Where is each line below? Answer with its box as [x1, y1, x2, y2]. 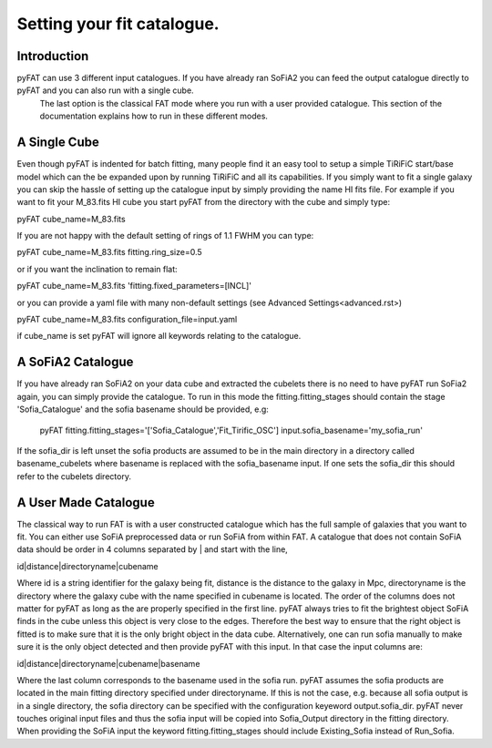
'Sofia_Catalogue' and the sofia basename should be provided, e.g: [16, 404, 269, 415]
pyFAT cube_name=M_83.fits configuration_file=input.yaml [16, 314, 238, 325]
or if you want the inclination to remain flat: [16, 263, 178, 274]
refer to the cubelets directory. [16, 470, 132, 482]
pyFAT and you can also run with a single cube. [16, 85, 195, 96]
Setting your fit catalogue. [16, 14, 220, 34]
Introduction [16, 48, 89, 64]
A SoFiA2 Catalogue [16, 354, 134, 370]
